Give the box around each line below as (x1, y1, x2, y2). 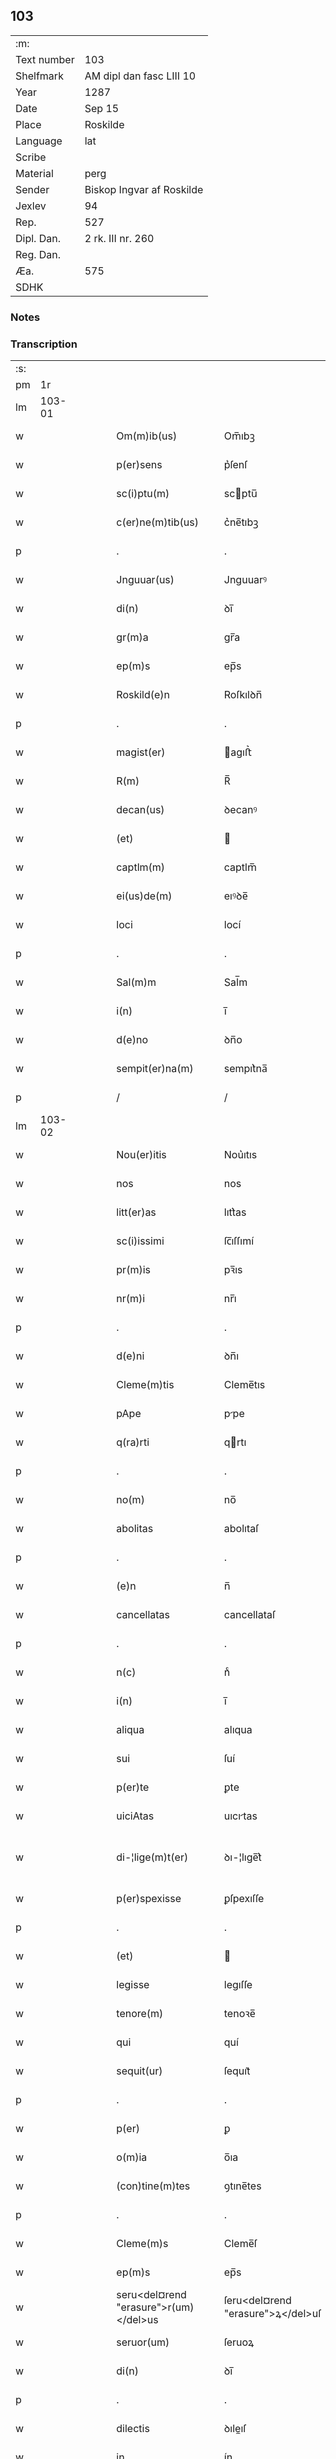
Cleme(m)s (116, 2237, 169, 2251)
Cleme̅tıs (223, 1378, 266, 1392)
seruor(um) (116, 2335, 170, 2349)
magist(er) (116, 745, 166, 759)
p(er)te (116, 1780, 150, 1794)
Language (15, 134, 63, 148)
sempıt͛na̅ (223, 1062, 268, 1076)
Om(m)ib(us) (116, 429, 178, 443)
